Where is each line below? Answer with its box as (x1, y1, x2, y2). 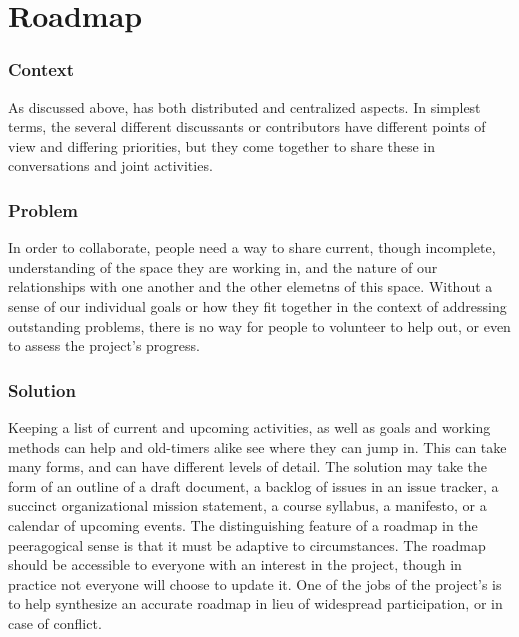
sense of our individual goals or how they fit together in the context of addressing (8, 295, 507, 316)
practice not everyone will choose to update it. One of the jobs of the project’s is (8, 573, 502, 594)
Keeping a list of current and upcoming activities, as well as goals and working (8, 416, 491, 437)
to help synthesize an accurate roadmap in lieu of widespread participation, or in (8, 593, 503, 614)
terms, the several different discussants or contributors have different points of (8, 116, 486, 137)
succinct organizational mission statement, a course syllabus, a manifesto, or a (8, 495, 487, 516)
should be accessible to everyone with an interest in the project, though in (8, 554, 462, 575)
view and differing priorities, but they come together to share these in (8, 135, 436, 156)
